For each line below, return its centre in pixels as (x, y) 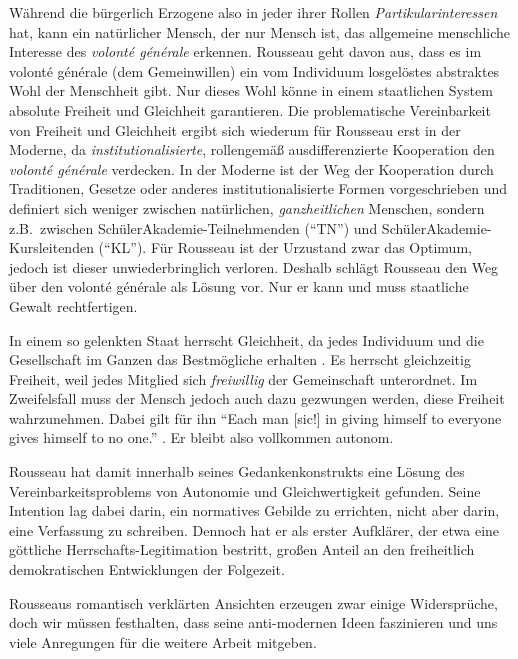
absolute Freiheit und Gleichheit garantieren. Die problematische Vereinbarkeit (250, 109)
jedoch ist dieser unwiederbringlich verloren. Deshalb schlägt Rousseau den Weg (254, 266)
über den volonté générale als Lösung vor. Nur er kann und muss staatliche (239, 286)
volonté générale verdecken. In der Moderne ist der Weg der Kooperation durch (251, 168)
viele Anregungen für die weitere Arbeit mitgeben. (163, 641)
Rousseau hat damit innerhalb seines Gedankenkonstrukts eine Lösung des (237, 471)
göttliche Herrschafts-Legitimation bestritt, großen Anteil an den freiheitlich (242, 549)
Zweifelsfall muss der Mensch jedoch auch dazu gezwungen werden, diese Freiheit (257, 398)
